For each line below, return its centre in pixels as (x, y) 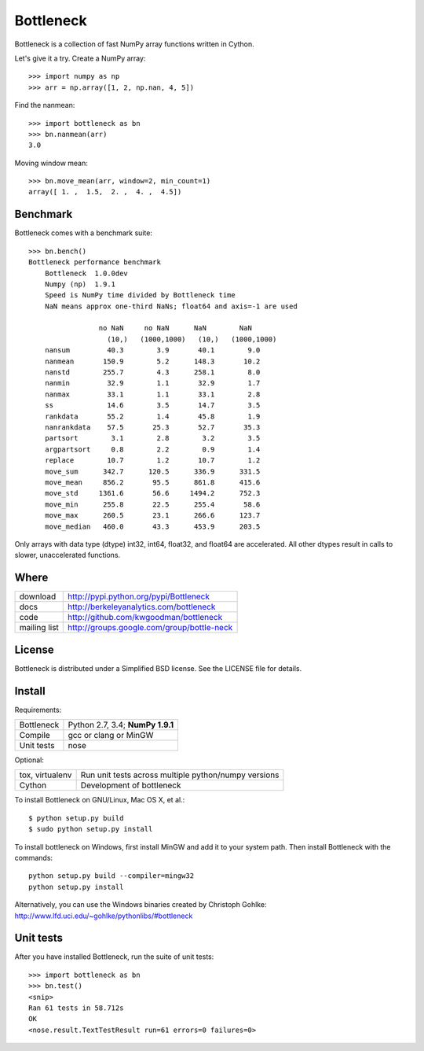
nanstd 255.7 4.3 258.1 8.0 (152, 372)
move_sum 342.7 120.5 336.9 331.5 (152, 471)
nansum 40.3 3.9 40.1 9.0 (152, 350)
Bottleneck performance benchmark (95, 262)
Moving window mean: (51, 163)
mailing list (39, 628)
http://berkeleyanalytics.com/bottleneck (142, 607)
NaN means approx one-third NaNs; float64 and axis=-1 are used (171, 306)
